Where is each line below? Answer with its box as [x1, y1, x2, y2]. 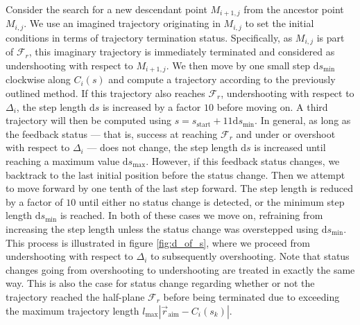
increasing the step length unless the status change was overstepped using [6, 221, 319, 236]
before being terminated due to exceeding [163, 289, 340, 304]
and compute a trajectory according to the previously [108, 72, 336, 87]
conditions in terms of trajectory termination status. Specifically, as [6, 30, 293, 44]
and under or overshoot [236, 126, 336, 141]
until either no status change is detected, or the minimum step [78, 194, 345, 209]
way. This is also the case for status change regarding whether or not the [6, 276, 315, 290]
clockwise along [6, 72, 71, 87]
